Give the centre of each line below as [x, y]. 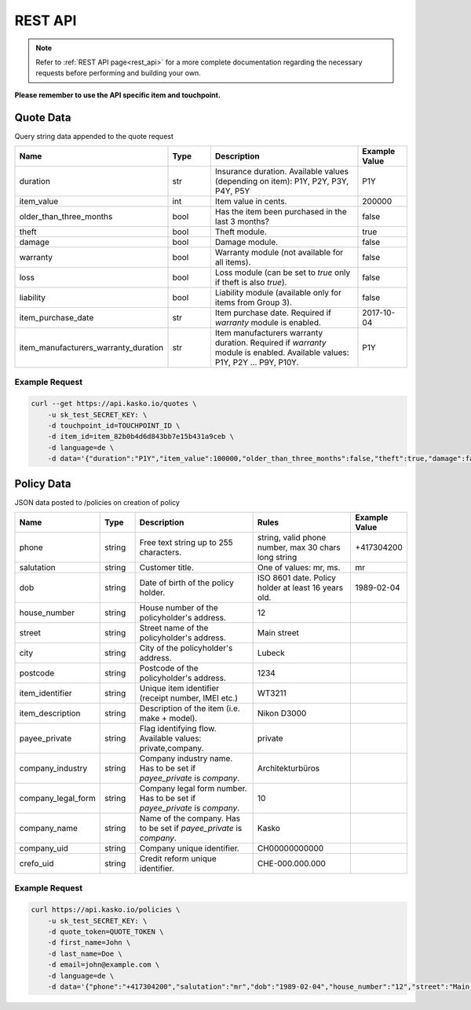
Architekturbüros [288, 768]
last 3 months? [242, 221]
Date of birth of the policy [187, 583]
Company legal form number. [193, 789]
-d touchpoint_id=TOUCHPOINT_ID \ [114, 425]
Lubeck [271, 653]
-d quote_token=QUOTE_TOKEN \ [106, 931]
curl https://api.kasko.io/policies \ [106, 910]
